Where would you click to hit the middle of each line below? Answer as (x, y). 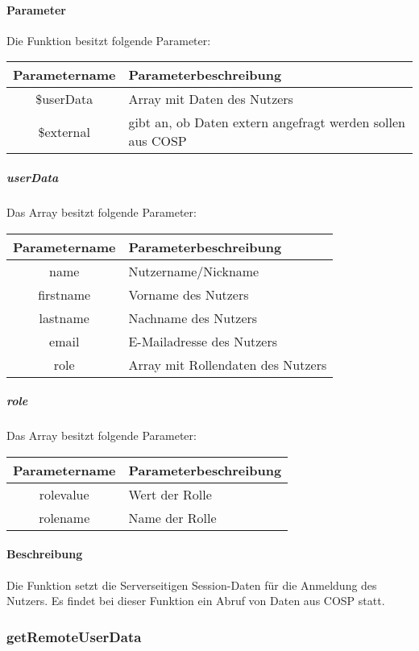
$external (64, 131)
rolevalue (64, 494)
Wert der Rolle (170, 494)
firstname (64, 294)
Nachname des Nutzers (193, 317)
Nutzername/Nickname (194, 271)
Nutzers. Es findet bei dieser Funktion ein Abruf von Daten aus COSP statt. (196, 601)
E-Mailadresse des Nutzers (203, 341)
